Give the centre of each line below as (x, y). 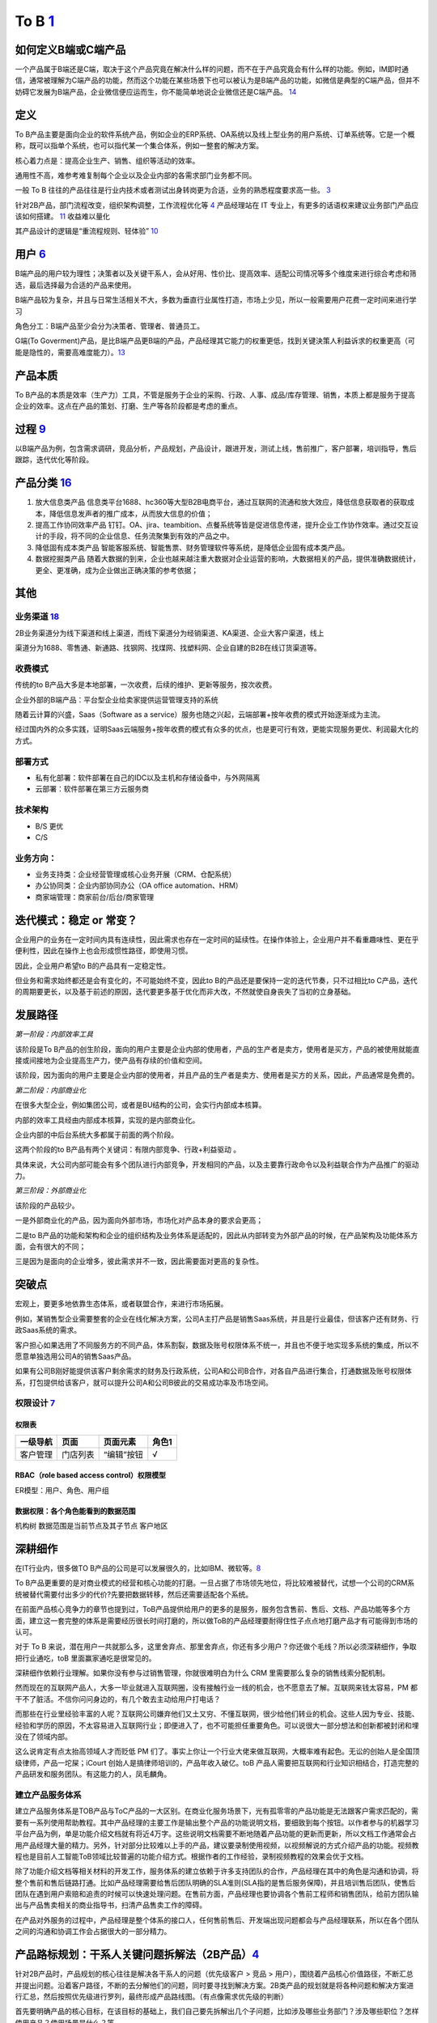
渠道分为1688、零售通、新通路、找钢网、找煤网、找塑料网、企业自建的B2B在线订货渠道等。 (168, 648)
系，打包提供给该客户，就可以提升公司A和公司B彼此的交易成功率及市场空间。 (144, 1382)
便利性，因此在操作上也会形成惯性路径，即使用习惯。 (104, 951)
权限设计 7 (35, 1403)
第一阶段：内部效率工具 (54, 1034)
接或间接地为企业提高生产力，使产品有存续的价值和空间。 (110, 1060)
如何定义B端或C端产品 (70, 50)
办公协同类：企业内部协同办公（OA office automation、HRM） (139, 885)
